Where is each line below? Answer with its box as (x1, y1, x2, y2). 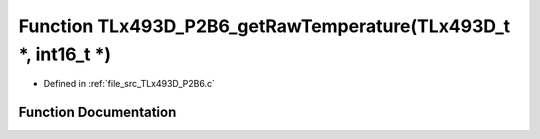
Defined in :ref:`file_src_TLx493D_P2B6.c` (43, 78, 215, 90)
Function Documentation (18, 104, 177, 121)
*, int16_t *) (18, 43, 112, 65)
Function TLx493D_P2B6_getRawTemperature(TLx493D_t (18, 15, 511, 37)
